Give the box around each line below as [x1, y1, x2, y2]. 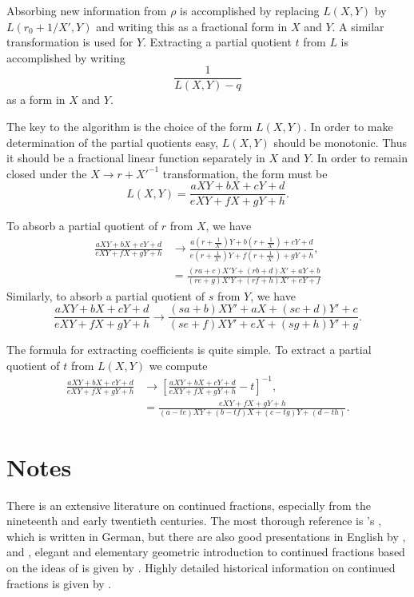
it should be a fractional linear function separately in [6, 149, 265, 166]
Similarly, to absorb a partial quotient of [6, 287, 205, 304]
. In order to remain [310, 149, 408, 166]
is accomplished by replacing [180, 2, 320, 18]
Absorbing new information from [6, 2, 167, 18]
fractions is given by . [6, 575, 112, 591]
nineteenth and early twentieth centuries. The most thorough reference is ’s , [6, 512, 382, 529]
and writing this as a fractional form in [96, 18, 288, 34]
